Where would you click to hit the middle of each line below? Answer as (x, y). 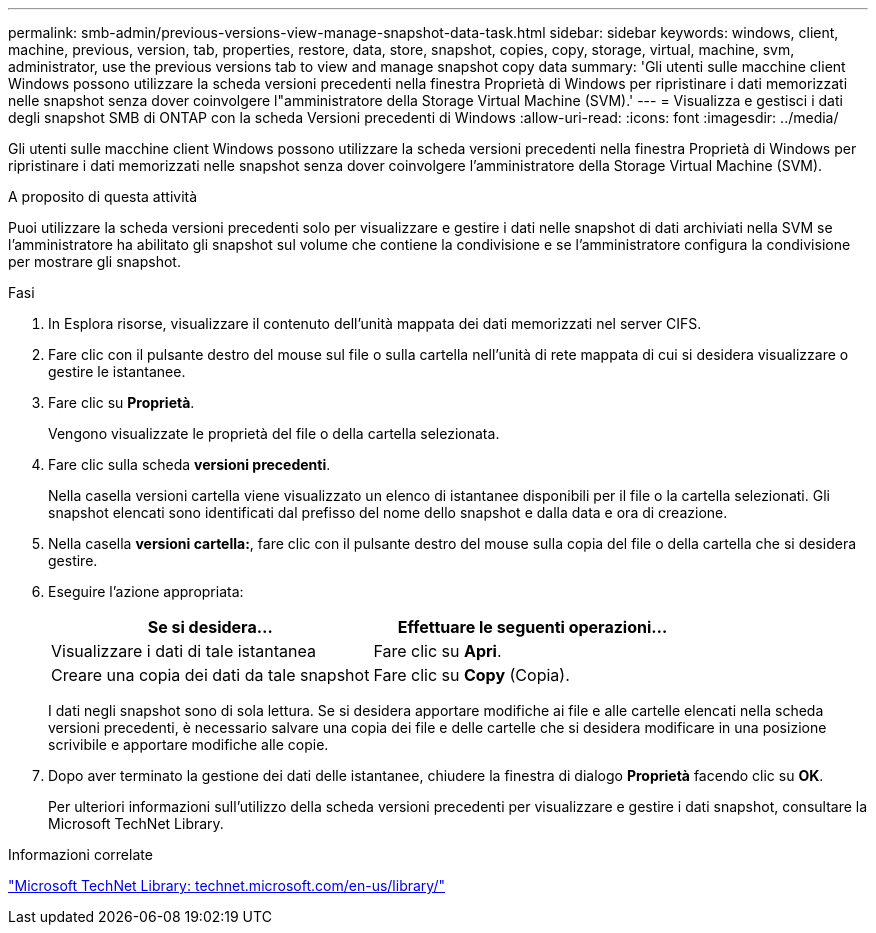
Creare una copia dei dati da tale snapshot (210, 675)
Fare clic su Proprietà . (121, 402)
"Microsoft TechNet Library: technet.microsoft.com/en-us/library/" (226, 885)
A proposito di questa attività (103, 196)
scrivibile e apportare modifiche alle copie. (188, 744)
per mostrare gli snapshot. (94, 261)
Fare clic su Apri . (437, 651)
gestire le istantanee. (117, 371)
